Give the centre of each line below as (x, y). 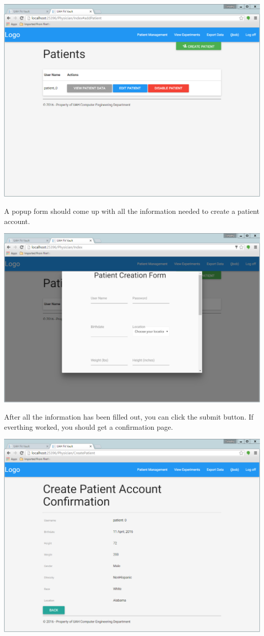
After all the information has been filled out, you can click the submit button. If (129, 417)
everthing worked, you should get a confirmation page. (89, 426)
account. (17, 221)
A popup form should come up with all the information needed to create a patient (132, 211)
